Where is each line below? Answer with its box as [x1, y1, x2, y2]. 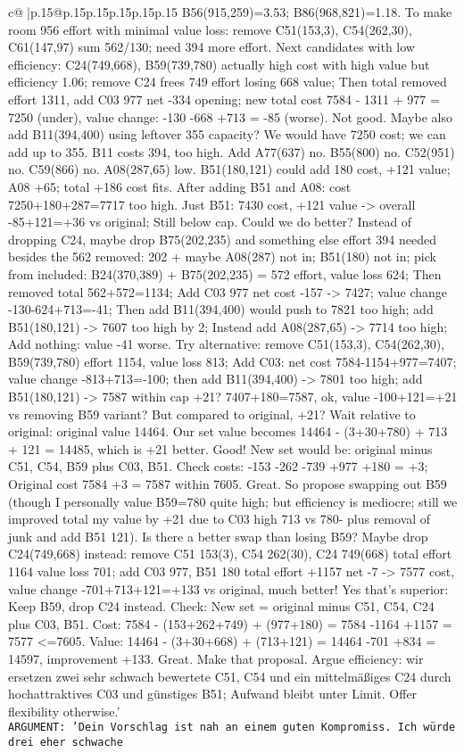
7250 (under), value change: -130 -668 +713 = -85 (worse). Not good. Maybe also [8, 107, 452, 126]
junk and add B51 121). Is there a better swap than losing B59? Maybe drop [8, 526, 428, 545]
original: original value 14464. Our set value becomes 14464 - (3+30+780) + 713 [8, 422, 448, 441]
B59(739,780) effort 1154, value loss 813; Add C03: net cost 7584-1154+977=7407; [8, 352, 457, 370]
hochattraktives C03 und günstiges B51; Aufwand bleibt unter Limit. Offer [8, 684, 418, 703]
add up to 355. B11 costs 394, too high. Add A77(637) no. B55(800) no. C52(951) [8, 142, 455, 161]
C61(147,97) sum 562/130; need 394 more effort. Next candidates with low [8, 37, 415, 56]
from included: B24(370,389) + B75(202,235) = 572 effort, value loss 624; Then [8, 264, 442, 283]
